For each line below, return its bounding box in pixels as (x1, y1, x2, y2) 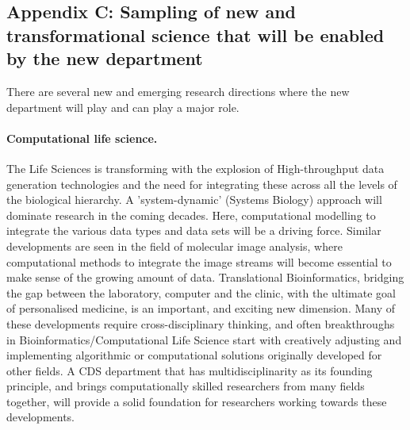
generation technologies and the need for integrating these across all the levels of (6, 175, 397, 192)
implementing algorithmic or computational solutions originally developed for (6, 347, 382, 363)
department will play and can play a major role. (6, 98, 239, 115)
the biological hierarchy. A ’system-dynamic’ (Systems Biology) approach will (6, 191, 382, 208)
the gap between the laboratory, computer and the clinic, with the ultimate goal (6, 284, 396, 301)
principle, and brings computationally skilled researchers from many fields (6, 378, 365, 394)
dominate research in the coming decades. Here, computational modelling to (6, 206, 376, 223)
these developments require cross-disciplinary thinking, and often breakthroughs (6, 315, 395, 332)
